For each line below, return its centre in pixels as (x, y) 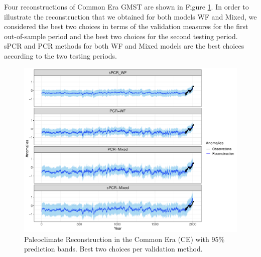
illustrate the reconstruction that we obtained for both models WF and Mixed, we (130, 16)
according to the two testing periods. (61, 55)
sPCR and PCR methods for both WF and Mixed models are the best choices (124, 46)
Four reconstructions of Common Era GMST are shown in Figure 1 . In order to (126, 7)
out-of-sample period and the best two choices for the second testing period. (121, 36)
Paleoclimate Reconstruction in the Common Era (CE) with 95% (124, 239)
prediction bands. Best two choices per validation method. (113, 249)
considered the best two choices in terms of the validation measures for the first (126, 26)
